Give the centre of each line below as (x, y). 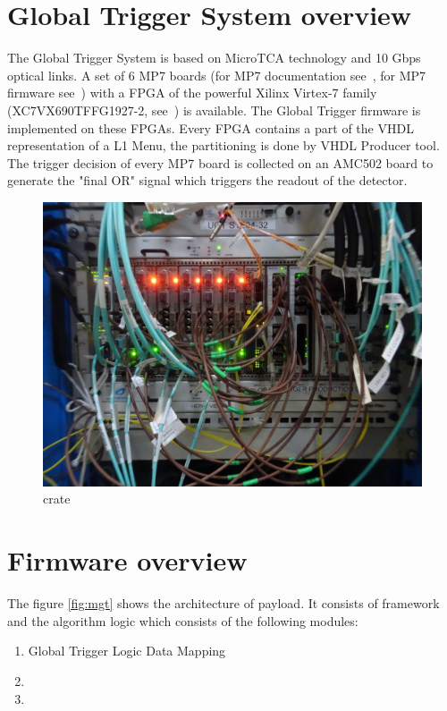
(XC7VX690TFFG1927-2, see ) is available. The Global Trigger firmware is (214, 110)
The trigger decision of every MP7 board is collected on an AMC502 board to (220, 162)
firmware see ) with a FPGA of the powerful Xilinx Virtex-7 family (192, 93)
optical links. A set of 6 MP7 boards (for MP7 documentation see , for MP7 (217, 75)
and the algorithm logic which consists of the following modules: (183, 620)
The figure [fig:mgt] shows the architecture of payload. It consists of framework (223, 603)
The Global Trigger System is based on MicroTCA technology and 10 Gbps (214, 58)
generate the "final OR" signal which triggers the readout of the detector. (207, 180)
